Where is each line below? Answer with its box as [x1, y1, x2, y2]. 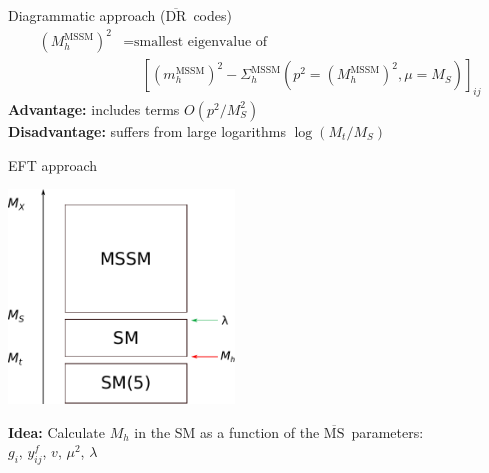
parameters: [351, 421, 424, 442]
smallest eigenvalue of [134, 35, 268, 50]
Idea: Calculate [8, 421, 105, 442]
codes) [193, 5, 232, 25]
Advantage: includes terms [8, 98, 180, 119]
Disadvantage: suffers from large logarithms [8, 120, 286, 141]
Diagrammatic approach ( [8, 5, 166, 25]
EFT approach [8, 154, 98, 175]
